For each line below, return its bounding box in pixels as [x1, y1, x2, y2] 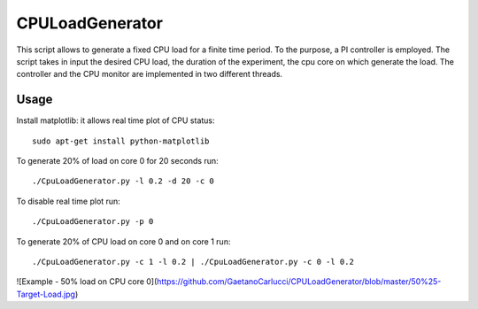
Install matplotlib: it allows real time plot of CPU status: [16, 115, 216, 126]
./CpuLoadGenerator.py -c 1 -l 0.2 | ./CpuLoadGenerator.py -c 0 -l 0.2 [32, 257, 354, 267]
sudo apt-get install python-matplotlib [32, 135, 210, 146]
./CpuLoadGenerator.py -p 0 [32, 217, 154, 227]
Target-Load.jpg [16, 289, 75, 299]
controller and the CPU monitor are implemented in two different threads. [16, 69, 283, 80]
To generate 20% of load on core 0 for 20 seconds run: [16, 156, 219, 166]
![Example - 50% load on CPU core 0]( [16, 276, 158, 287]
